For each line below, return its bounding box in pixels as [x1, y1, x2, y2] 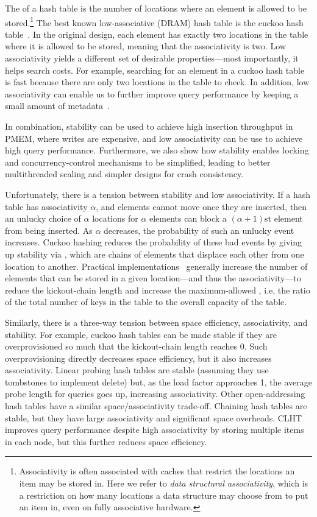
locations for [92, 212, 138, 225]
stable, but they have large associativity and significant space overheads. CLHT [5, 411, 302, 424]
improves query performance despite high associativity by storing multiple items [5, 423, 304, 436]
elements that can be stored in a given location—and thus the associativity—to [5, 272, 301, 284]
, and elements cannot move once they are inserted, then [96, 200, 307, 213]
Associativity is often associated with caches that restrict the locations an [19, 465, 295, 477]
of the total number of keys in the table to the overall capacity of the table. [5, 295, 287, 308]
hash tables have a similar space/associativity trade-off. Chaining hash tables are [5, 399, 307, 412]
